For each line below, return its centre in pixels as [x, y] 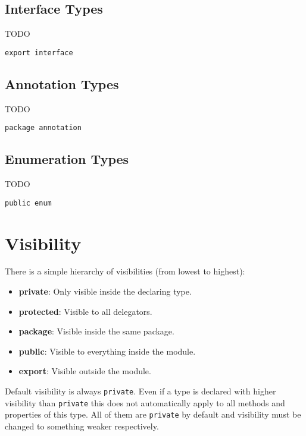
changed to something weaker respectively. [82, 426]
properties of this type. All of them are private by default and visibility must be [153, 414]
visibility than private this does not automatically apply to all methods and [145, 402]
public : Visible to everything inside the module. [107, 351]
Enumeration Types [67, 159]
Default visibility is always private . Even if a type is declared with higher [140, 391]
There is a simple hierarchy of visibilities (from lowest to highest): [125, 271]
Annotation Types [62, 83]
